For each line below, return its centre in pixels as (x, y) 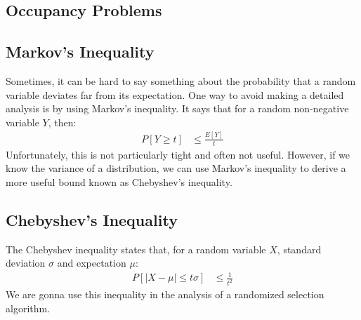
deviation (26, 263)
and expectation (92, 263)
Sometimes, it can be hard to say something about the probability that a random (181, 80)
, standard (299, 249)
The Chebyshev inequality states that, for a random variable (136, 249)
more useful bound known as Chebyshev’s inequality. (119, 181)
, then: (62, 122)
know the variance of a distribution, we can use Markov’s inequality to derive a (176, 168)
